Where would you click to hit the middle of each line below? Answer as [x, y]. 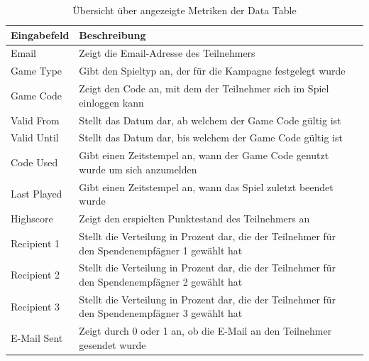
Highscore [32, 219]
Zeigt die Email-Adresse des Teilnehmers [167, 53]
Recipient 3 [35, 306]
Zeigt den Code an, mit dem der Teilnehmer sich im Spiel [204, 88]
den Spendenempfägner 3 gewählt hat [161, 313]
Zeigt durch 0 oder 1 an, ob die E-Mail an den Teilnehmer [205, 331]
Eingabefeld [40, 34]
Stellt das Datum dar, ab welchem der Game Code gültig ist [210, 120]
